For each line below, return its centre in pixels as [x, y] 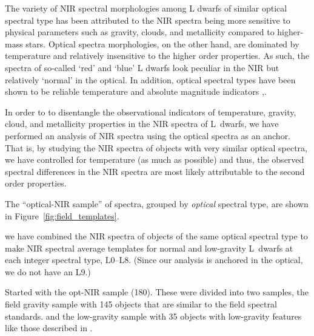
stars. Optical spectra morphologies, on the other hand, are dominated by [162, 43]
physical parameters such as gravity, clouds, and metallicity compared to [140, 32]
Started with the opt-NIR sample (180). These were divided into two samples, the [157, 292]
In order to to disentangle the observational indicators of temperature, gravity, [151, 111]
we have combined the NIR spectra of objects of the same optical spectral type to [156, 236]
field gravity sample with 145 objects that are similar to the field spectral [141, 304]
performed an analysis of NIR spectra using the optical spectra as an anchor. [148, 135]
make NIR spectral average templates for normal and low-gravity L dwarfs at [149, 248]
